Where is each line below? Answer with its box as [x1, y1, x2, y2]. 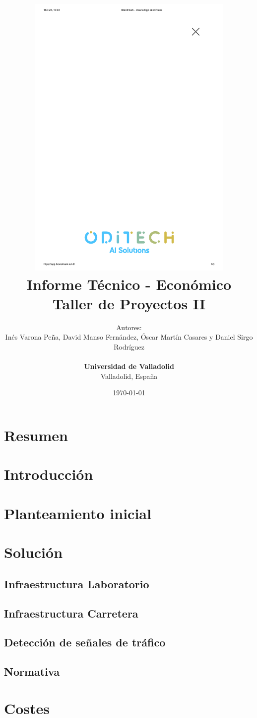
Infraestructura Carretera [4, 605, 138, 621]
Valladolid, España [100, 370, 158, 381]
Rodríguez [113, 342, 145, 352]
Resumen [4, 425, 68, 446]
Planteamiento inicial [4, 503, 151, 523]
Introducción [4, 464, 93, 484]
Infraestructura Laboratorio [4, 576, 149, 591]
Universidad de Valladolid [84, 361, 174, 371]
